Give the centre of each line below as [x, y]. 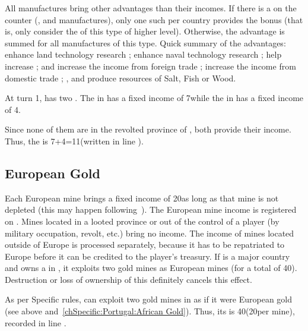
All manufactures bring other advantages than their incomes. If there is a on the [151, 8]
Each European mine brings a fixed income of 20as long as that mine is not [142, 198]
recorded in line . [36, 322]
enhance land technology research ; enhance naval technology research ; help [143, 54]
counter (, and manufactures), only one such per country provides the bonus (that [154, 19]
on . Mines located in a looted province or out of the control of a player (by [142, 221]
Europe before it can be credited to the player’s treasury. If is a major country [147, 256]
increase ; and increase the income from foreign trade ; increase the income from [150, 66]
